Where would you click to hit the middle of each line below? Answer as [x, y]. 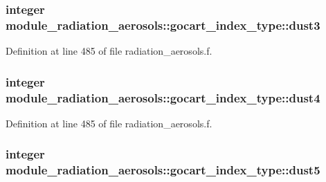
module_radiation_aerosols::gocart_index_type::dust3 [163, 25]
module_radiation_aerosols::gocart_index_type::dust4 [163, 97]
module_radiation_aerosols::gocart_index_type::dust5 [163, 170]
